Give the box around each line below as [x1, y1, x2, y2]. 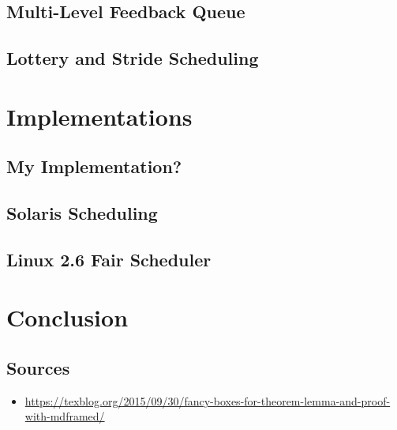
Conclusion [6, 301, 129, 334]
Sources [6, 356, 70, 380]
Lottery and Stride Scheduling [6, 46, 259, 70]
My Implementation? [6, 154, 182, 179]
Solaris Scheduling [6, 201, 158, 225]
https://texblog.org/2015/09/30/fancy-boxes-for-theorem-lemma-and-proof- [24, 392, 391, 409]
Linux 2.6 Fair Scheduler [6, 247, 212, 271]
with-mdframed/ [24, 408, 105, 424]
